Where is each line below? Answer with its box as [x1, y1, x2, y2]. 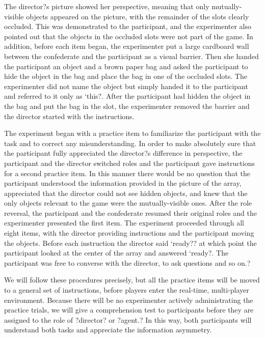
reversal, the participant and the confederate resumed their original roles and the [4, 207, 257, 218]
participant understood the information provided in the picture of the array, [4, 178, 242, 188]
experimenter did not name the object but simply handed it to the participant [4, 80, 248, 91]
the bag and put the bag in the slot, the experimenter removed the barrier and [4, 100, 250, 111]
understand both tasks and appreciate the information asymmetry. [4, 324, 212, 335]
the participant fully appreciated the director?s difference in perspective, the [4, 148, 243, 158]
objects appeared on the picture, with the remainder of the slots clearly [26, 11, 249, 21]
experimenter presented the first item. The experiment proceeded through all [4, 217, 244, 228]
